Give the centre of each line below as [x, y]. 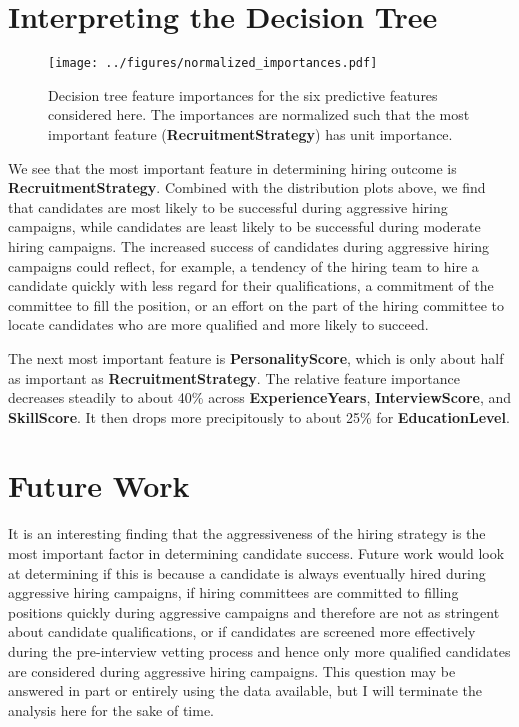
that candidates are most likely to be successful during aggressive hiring [228, 206]
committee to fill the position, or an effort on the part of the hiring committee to [256, 304]
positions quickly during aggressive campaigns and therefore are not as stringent [254, 611]
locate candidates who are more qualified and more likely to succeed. [218, 324]
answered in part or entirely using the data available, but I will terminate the [245, 690]
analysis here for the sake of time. [111, 709]
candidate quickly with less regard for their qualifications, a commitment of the [251, 285]
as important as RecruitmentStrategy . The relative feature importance [234, 377]
